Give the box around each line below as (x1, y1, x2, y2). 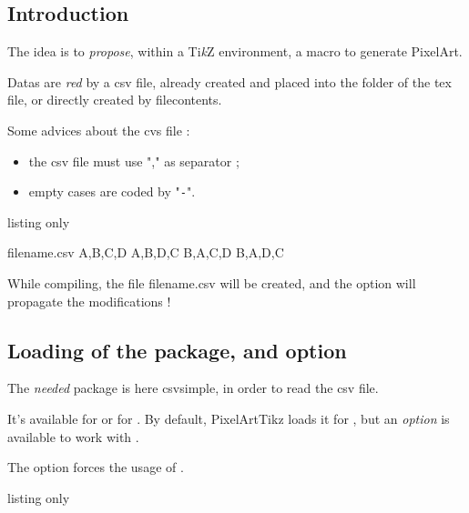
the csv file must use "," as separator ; (28, 151, 240, 170)
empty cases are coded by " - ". (28, 182, 196, 201)
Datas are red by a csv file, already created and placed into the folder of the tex (7, 72, 452, 91)
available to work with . (7, 427, 139, 446)
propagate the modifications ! (7, 291, 171, 310)
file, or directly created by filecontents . (7, 90, 222, 109)
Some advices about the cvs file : (7, 120, 190, 139)
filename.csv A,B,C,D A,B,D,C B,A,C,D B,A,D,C (7, 243, 284, 262)
